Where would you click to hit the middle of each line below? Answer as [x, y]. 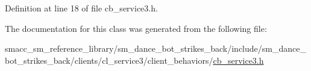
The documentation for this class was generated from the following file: [136, 28]
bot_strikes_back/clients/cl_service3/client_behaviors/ [109, 60]
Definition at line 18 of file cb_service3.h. [81, 8]
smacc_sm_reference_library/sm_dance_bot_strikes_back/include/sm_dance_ [155, 48]
